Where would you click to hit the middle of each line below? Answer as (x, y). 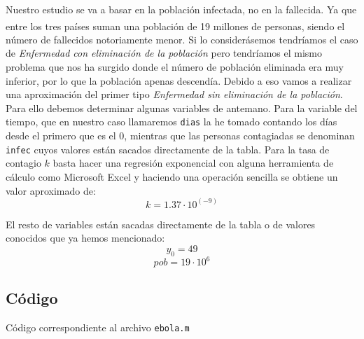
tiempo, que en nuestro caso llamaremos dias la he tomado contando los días (171, 122)
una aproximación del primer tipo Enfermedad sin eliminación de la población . (174, 94)
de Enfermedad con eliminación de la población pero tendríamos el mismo (164, 53)
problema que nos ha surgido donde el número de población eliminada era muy (175, 67)
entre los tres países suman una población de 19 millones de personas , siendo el (175, 26)
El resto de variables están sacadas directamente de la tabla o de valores (161, 224)
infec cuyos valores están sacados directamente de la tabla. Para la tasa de (168, 149)
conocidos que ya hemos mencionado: (85, 238)
